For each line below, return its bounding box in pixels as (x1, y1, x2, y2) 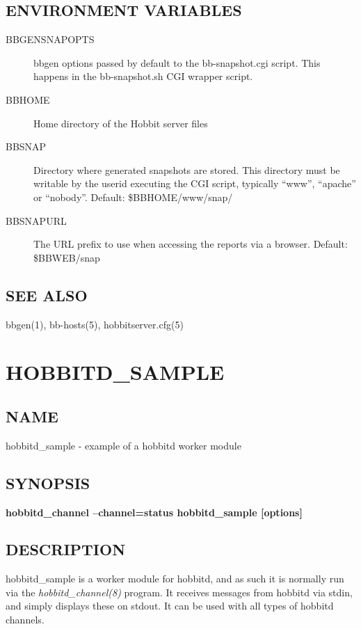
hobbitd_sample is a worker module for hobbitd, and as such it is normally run (6, 571, 344, 586)
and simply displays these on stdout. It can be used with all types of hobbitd (6, 598, 334, 613)
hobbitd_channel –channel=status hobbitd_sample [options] (6, 504, 303, 519)
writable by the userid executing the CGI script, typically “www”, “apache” (33, 176, 356, 191)
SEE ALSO (6, 284, 88, 305)
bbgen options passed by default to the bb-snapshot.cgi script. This (33, 55, 321, 70)
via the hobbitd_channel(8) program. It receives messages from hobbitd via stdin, (6, 584, 353, 599)
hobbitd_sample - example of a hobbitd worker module (6, 438, 241, 452)
